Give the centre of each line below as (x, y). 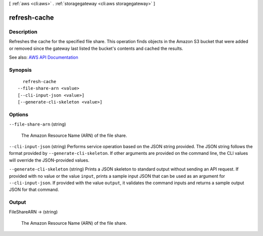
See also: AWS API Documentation (44, 57)
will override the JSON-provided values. (49, 160)
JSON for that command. (34, 190)
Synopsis (20, 70)
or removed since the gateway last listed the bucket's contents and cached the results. (96, 48)
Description (23, 32)
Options (19, 114)
